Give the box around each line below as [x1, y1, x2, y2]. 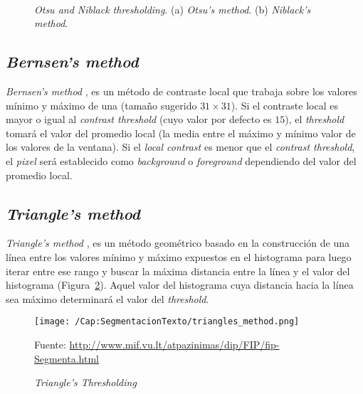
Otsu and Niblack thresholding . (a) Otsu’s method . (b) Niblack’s [34, 1, 311, 16]
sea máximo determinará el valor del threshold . [6, 291, 209, 306]
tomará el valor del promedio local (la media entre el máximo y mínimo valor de [6, 125, 356, 140]
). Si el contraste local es [231, 97, 338, 112]
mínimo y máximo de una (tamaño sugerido [6, 97, 197, 112]
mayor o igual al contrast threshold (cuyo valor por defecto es [6, 112, 272, 127]
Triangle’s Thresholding [34, 375, 137, 390]
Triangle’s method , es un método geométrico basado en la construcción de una [6, 235, 349, 250]
